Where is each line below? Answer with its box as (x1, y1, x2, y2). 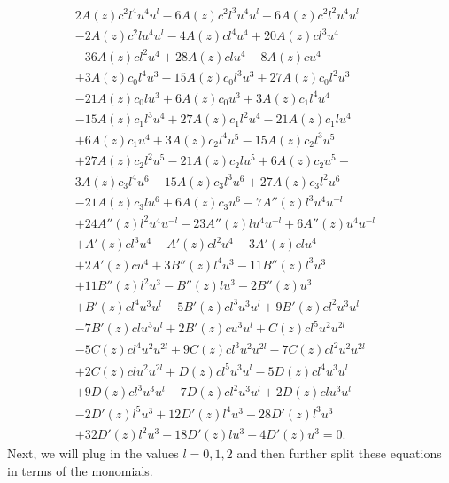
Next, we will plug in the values (7, 444, 179, 463)
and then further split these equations (236, 444, 442, 463)
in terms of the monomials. (7, 461, 153, 479)
